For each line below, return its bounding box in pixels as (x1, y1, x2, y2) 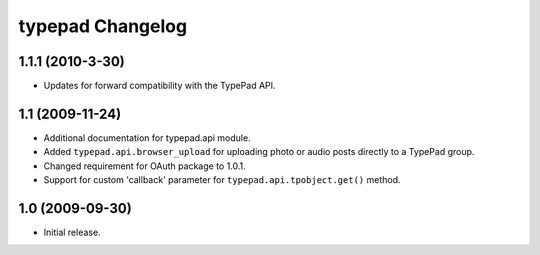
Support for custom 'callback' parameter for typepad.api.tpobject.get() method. (43, 174, 401, 186)
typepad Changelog (18, 15, 188, 37)
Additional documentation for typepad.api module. (43, 131, 251, 144)
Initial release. (43, 226, 101, 239)
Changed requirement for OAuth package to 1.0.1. (43, 160, 247, 172)
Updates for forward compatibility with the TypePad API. (43, 80, 276, 92)
